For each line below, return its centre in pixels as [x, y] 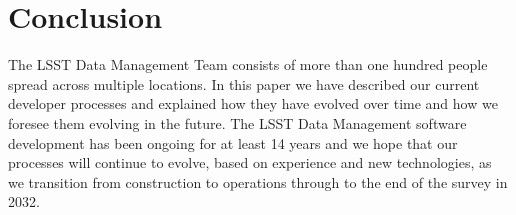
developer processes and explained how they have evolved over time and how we [253, 103]
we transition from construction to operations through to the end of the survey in [258, 181]
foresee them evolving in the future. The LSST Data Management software [237, 122]
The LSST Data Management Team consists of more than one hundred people [248, 64]
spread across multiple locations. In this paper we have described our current [244, 83]
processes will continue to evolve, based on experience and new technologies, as [250, 162]
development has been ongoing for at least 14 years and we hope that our [233, 142]
